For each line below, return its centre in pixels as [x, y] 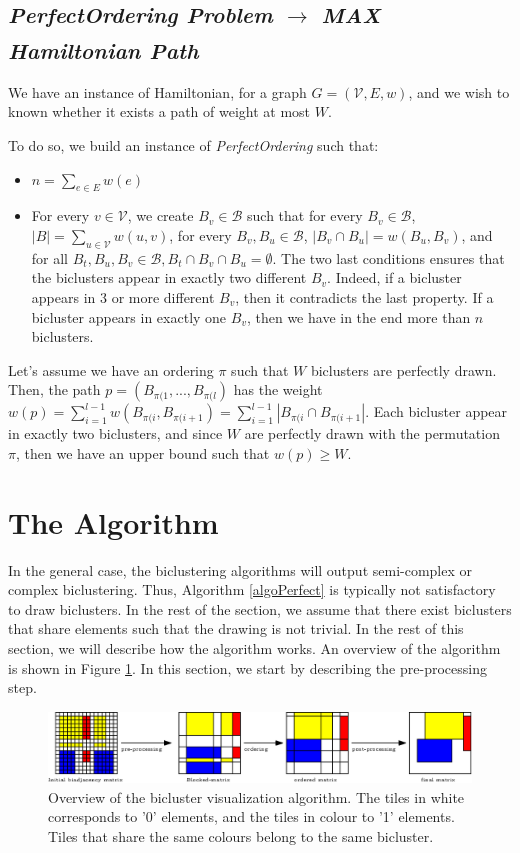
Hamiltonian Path [103, 49]
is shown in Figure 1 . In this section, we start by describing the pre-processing [247, 667]
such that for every [305, 215]
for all [50, 257]
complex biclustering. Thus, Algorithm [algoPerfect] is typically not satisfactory [252, 589]
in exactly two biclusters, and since [115, 433]
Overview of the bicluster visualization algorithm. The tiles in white [256, 796]
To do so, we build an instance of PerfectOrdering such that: [193, 144]
